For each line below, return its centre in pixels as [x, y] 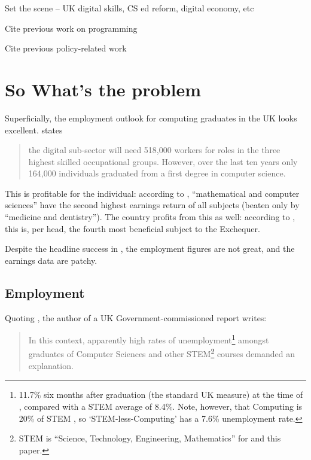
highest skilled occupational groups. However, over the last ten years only [163, 161]
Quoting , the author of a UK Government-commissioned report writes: [136, 317]
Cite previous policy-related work [66, 48]
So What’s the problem [103, 89]
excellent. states [34, 130]
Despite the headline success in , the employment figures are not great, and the [150, 249]
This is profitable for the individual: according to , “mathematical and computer [152, 193]
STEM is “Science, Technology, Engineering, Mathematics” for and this [150, 438]
